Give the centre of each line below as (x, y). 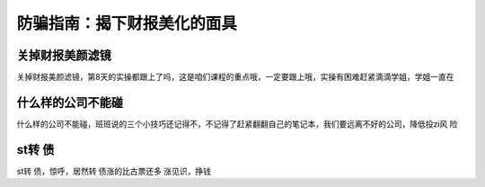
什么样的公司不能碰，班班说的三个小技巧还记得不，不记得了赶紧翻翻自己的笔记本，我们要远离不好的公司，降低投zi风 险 (237, 124)
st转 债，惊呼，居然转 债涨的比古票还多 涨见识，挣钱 (114, 171)
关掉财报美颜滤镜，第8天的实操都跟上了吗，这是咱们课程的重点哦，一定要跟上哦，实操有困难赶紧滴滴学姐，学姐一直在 (235, 77)
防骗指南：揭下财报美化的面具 (127, 23)
